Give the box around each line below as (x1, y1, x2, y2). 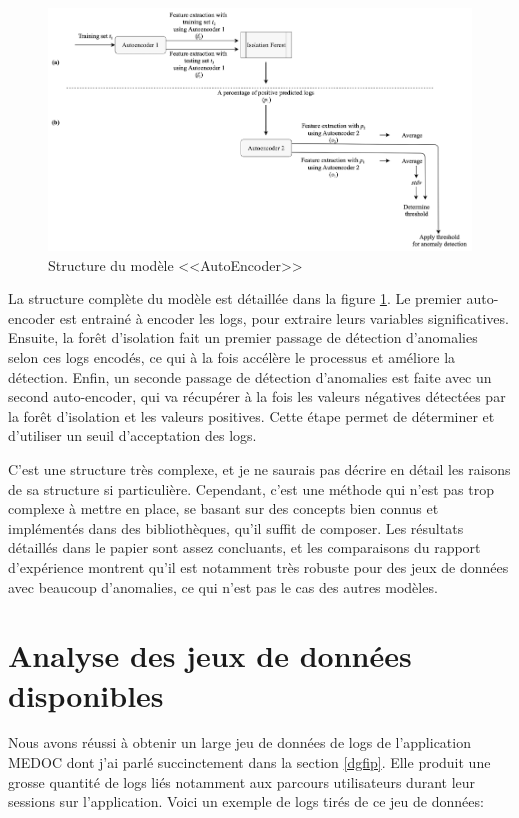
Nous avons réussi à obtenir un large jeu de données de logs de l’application (8, 732, 471, 753)
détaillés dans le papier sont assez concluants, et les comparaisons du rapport (8, 537, 481, 558)
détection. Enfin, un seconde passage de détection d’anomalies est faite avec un (8, 366, 492, 387)
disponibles (8, 674, 164, 715)
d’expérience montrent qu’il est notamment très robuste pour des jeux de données (8, 556, 509, 577)
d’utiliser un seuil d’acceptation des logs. (8, 425, 257, 446)
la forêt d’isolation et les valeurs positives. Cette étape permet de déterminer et (8, 405, 495, 426)
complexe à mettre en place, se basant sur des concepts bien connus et (8, 498, 439, 519)
